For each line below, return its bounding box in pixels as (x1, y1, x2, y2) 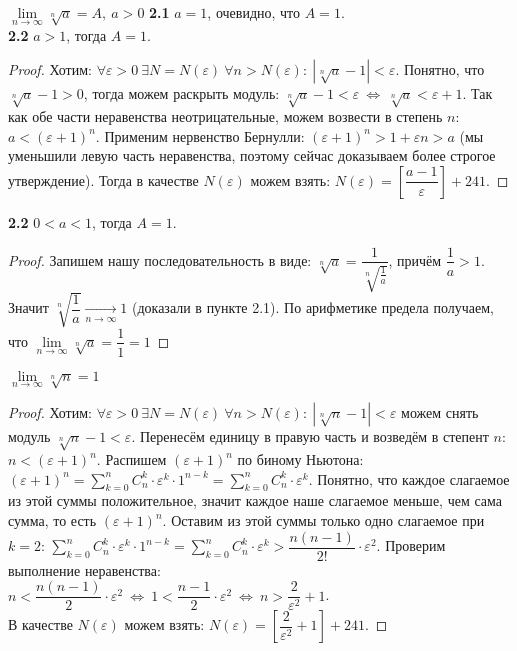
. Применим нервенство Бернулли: (95, 125, 305, 146)
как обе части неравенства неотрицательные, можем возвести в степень (8, 106, 443, 127)
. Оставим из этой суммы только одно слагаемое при (162, 510, 485, 531)
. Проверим (376, 535, 446, 556)
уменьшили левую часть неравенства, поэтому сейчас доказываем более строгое (8, 145, 496, 166)
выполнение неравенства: (8, 559, 161, 580)
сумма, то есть (8, 510, 97, 531)
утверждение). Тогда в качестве (8, 169, 199, 190)
